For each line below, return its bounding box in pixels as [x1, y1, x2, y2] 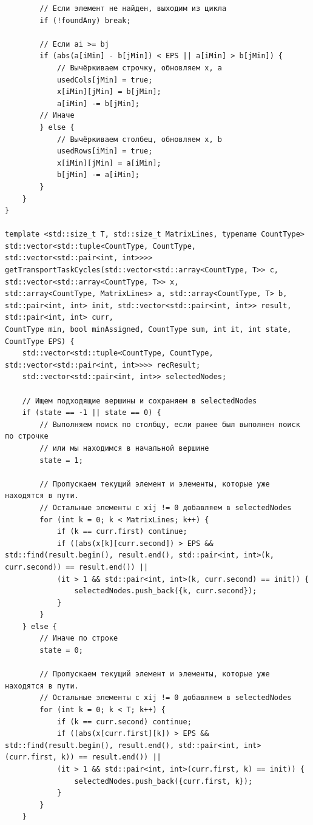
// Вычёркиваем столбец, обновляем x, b [56, 135, 222, 144]
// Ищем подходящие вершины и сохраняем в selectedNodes [22, 396, 257, 405]
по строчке [5, 432, 49, 441]
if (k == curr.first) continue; [56, 527, 187, 536]
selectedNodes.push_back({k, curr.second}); [74, 587, 257, 596]
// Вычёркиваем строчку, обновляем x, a [56, 63, 222, 72]
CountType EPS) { [5, 337, 75, 346]
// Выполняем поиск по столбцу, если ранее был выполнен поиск [39, 420, 300, 429]
